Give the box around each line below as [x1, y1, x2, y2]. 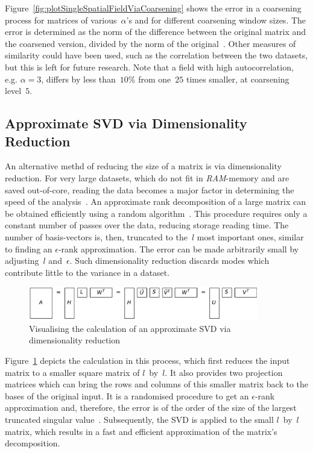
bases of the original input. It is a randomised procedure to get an [5, 389, 249, 402]
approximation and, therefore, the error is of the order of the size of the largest [5, 401, 297, 414]
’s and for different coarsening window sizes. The [126, 13, 306, 26]
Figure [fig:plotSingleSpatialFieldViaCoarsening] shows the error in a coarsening [5, 2, 302, 14]
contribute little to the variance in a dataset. [5, 266, 170, 278]
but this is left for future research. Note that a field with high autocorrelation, [5, 60, 294, 73]
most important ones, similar [197, 230, 304, 243]
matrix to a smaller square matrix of [5, 366, 140, 378]
